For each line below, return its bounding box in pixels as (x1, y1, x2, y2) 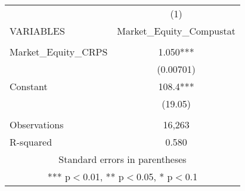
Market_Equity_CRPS (10, 45, 108, 58)
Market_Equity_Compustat (117, 24, 235, 38)
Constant (10, 79, 48, 93)
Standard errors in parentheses (58, 152, 187, 166)
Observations (10, 118, 64, 131)
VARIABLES (10, 24, 65, 38)
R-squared (10, 135, 52, 149)
